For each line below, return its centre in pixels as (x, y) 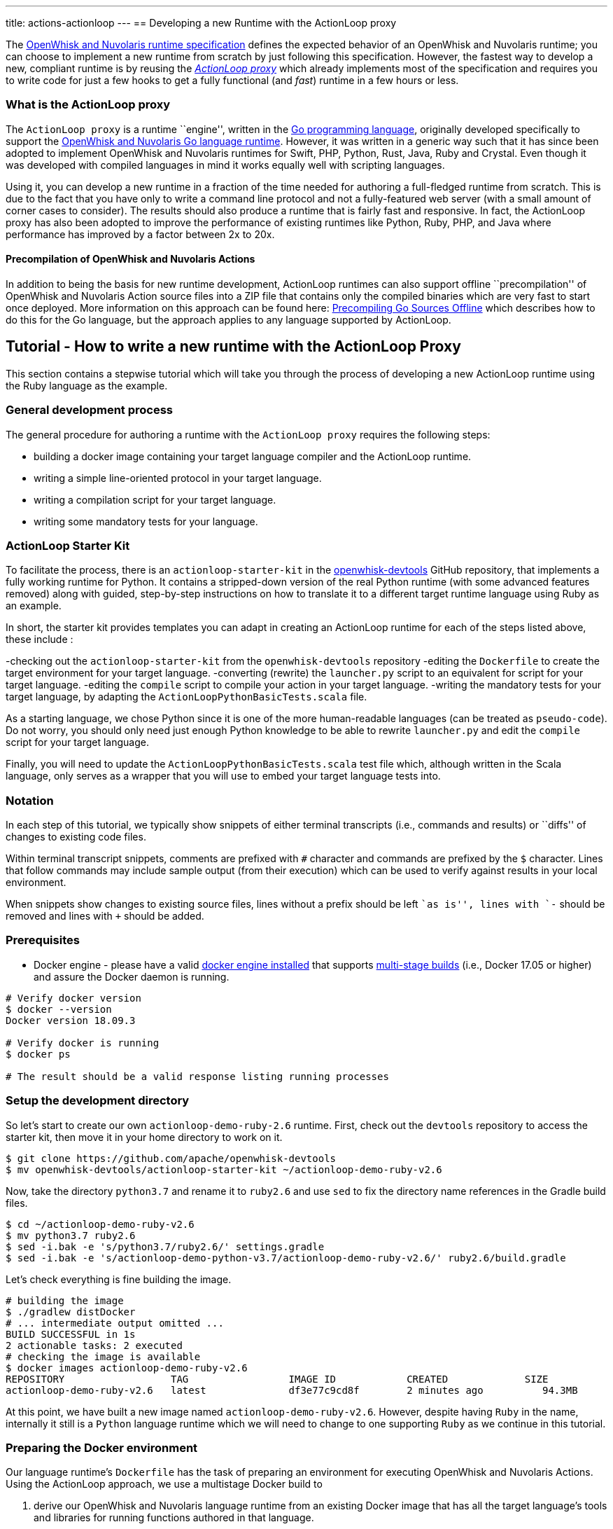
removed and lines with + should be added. (105, 916)
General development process (90, 410)
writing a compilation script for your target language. (155, 499)
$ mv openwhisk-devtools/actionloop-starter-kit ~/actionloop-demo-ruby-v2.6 (224, 1169)
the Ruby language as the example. (87, 385)
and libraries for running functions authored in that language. (174, 1518)
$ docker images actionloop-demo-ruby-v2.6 (127, 1368)
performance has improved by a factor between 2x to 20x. (140, 234)
